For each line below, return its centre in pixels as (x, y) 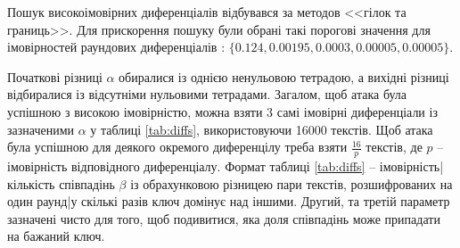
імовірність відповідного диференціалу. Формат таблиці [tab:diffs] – (192, 165)
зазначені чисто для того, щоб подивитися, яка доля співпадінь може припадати (224, 218)
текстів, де (394, 147)
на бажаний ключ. (56, 236)
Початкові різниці (55, 76)
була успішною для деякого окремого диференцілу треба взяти (177, 147)
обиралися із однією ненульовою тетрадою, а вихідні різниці (284, 76)
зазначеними (41, 129)
